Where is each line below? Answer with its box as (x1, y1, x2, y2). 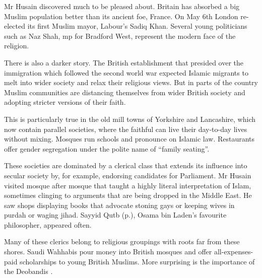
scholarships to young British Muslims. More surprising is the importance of (20, 256, 255, 266)
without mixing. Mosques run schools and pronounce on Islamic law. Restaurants (4, 133, 255, 144)
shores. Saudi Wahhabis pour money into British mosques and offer (4, 246, 212, 257)
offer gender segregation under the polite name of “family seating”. (4, 143, 210, 154)
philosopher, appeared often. (4, 219, 92, 230)
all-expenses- (214, 246, 253, 257)
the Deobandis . (4, 266, 53, 276)
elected (4, 21, 25, 31)
